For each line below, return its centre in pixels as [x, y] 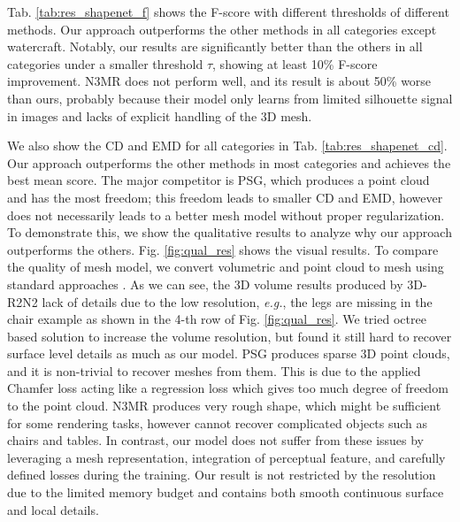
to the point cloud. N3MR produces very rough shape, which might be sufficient [224, 406]
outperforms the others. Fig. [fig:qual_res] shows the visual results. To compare [223, 249]
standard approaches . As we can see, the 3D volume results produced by [205, 284]
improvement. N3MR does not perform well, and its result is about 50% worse [219, 81]
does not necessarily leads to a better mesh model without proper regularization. [226, 215]
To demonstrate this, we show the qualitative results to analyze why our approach [230, 232]
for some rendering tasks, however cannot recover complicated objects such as [218, 422]
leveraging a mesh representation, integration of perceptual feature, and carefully [226, 457]
